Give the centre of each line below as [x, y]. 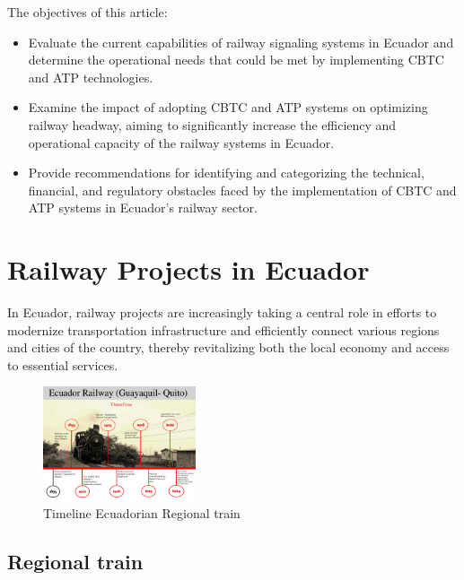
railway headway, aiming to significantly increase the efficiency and [212, 124]
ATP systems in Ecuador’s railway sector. [143, 208]
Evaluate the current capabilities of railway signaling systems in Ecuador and [241, 42]
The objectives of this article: [88, 12]
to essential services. [63, 364]
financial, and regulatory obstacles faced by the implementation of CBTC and [242, 190]
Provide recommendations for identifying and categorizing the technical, [226, 173]
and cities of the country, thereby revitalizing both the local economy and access [228, 347]
